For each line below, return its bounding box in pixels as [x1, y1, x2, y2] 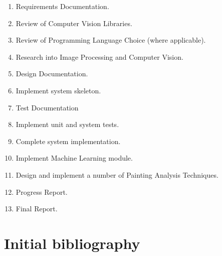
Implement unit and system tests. [16, 119, 119, 130]
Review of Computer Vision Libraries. [16, 18, 132, 28]
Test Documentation [16, 102, 79, 112]
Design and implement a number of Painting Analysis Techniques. [16, 169, 218, 180]
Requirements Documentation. [16, 1, 109, 11]
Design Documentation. [16, 68, 88, 79]
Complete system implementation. [16, 136, 121, 146]
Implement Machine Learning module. [16, 153, 133, 163]
